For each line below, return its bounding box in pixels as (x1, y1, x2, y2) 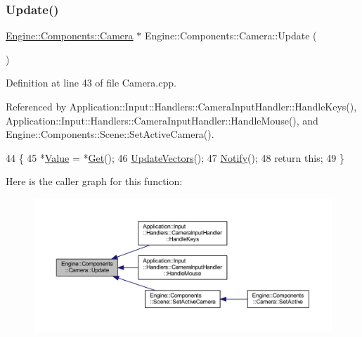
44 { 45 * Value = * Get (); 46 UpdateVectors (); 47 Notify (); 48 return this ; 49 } (6, 150, 344, 165)
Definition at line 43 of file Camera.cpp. (6, 75, 176, 90)
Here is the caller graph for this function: (6, 174, 183, 189)
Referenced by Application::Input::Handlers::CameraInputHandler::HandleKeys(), (6, 99, 357, 113)
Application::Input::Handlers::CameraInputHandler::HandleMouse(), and (6, 113, 318, 127)
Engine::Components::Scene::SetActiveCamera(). (6, 127, 214, 141)
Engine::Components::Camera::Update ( (144, 28, 317, 43)
